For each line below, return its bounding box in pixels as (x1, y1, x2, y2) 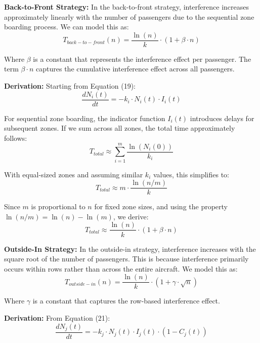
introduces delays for (190, 112, 254, 123)
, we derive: (113, 211, 149, 221)
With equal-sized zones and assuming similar (4, 169, 143, 179)
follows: (4, 132, 27, 143)
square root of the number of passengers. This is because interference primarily (4, 253, 249, 264)
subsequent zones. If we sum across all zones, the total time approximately (4, 123, 235, 133)
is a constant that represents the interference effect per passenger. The (33, 53, 251, 64)
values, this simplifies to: (153, 169, 230, 179)
